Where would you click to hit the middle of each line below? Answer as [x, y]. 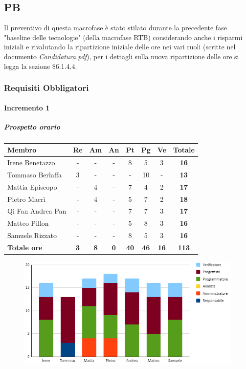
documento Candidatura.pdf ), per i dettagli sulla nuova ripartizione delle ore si [122, 56]
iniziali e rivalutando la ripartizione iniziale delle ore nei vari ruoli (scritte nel [120, 47]
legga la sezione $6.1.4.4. [41, 66]
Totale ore [25, 248]
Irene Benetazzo [31, 163]
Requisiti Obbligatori [46, 88]
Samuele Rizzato [32, 235]
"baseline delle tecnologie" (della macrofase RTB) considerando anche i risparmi [123, 37]
